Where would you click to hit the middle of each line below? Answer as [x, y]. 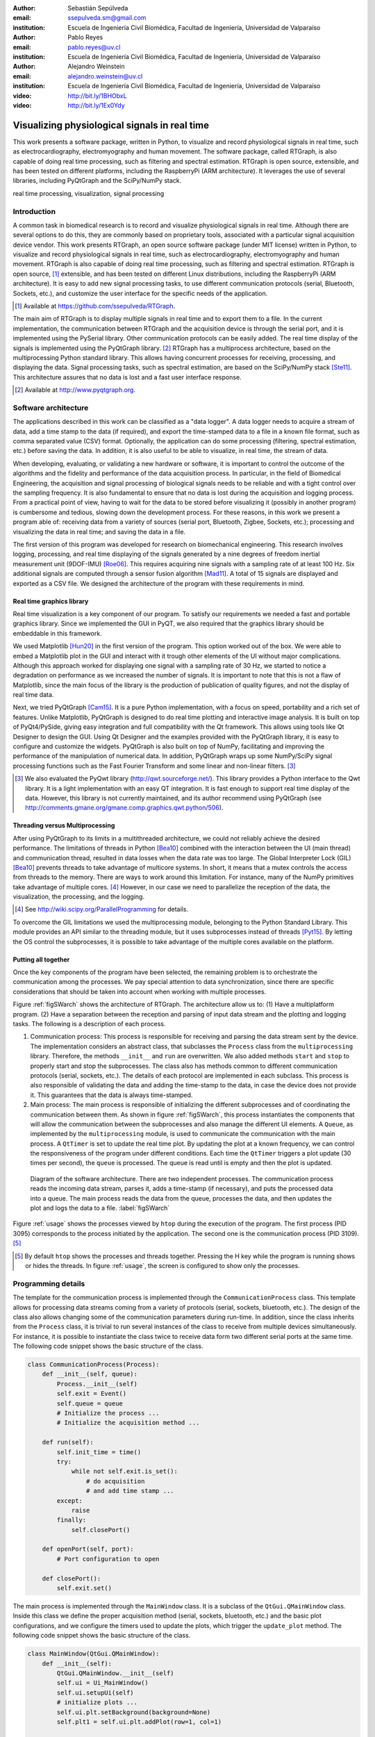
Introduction [34, 211]
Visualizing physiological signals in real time [111, 125]
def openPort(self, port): [88, 1549]
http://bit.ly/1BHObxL [98, 96]
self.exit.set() [84, 1588]
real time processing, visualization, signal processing [89, 193]
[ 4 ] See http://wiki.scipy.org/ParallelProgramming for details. [102, 909]
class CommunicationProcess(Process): [93, 1365]
